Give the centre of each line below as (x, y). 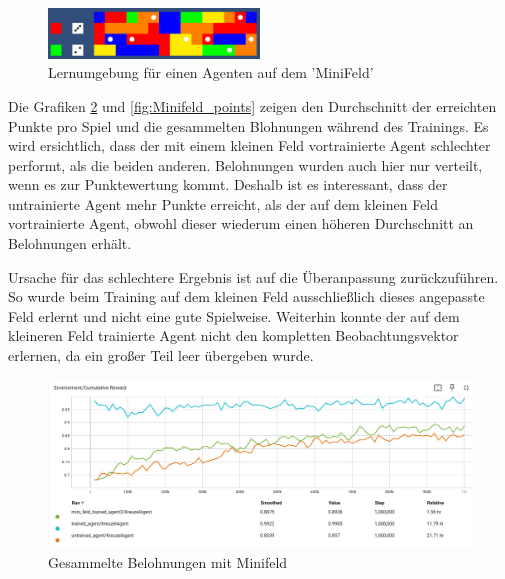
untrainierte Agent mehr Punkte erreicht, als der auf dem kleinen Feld (223, 203)
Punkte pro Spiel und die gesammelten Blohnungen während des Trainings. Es (248, 125)
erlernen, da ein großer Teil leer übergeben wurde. (161, 355)
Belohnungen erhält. (70, 243)
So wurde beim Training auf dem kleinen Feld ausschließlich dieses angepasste (246, 296)
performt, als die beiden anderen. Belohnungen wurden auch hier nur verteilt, (245, 164)
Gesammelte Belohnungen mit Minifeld (168, 561)
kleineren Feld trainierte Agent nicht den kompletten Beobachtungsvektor (233, 335)
